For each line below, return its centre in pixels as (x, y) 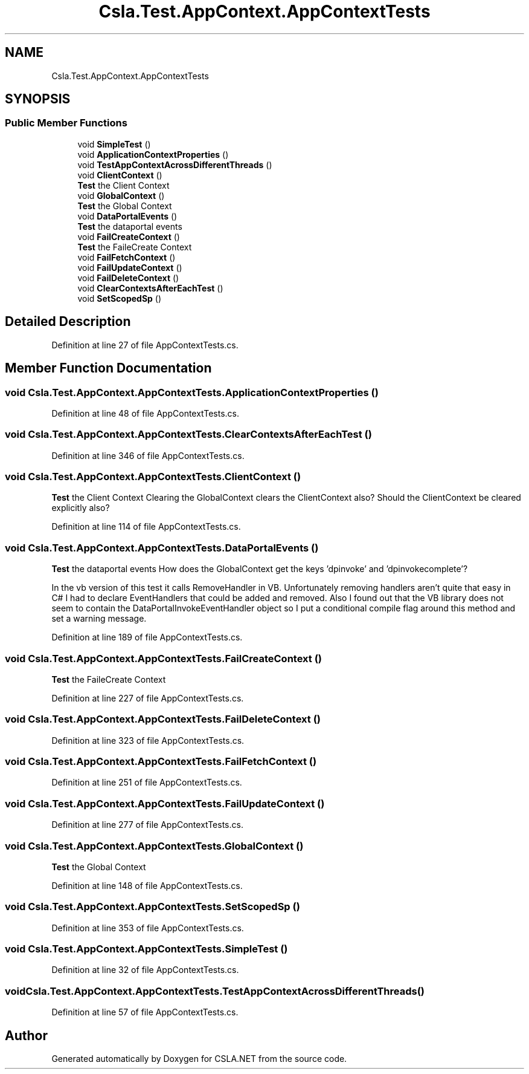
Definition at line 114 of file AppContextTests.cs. (146, 527)
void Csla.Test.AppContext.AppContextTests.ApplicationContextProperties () (192, 392)
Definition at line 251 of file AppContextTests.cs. (147, 783)
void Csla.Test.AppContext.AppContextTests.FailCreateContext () (163, 658)
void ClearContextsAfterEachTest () (150, 288)
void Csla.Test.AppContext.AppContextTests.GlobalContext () (154, 846)
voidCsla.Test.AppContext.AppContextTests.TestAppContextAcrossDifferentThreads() (215, 991)
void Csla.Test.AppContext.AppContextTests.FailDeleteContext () (163, 719)
